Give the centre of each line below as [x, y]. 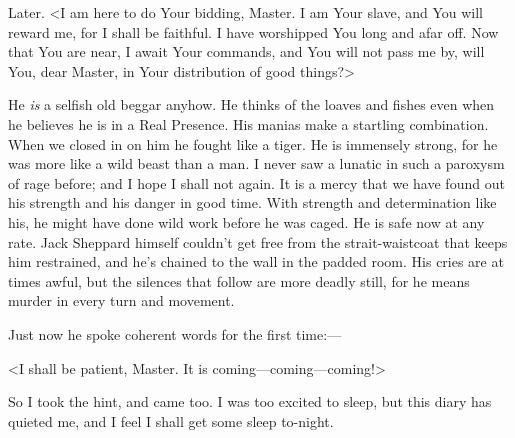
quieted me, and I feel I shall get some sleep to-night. [171, 420]
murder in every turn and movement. [121, 300]
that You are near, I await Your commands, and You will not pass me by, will [246, 51]
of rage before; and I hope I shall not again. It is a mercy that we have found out [256, 182]
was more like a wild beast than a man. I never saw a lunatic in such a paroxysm [256, 163]
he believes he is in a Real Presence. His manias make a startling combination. [248, 123]
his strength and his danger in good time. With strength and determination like [252, 202]
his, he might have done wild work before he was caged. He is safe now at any [246, 221]
